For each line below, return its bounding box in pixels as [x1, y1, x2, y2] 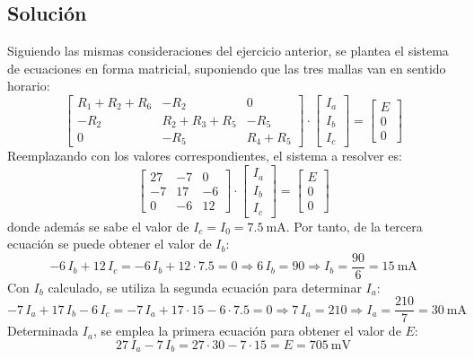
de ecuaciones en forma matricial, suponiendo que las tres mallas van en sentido [7, 58, 446, 77]
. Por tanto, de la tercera [285, 216, 423, 235]
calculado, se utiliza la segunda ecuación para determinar [48, 277, 362, 296]
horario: [7, 76, 50, 95]
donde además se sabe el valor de [7, 216, 189, 235]
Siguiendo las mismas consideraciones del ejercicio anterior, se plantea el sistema [7, 41, 449, 60]
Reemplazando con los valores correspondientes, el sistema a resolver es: [7, 146, 402, 165]
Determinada [7, 321, 79, 340]
